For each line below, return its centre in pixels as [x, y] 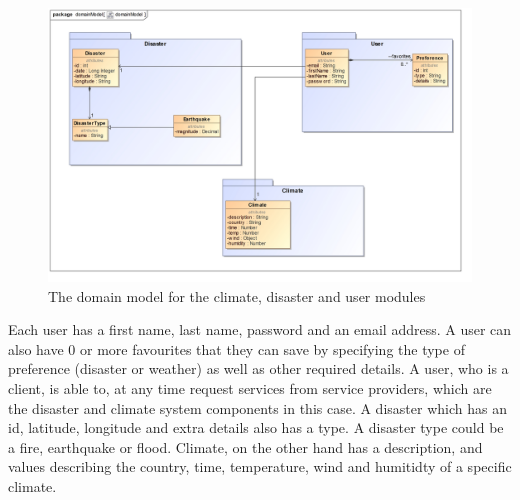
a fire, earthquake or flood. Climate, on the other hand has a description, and [245, 446]
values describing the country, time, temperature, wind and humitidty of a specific [260, 466]
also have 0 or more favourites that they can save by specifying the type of [236, 348]
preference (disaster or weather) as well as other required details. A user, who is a [258, 368]
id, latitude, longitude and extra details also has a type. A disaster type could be [256, 427]
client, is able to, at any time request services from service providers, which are [250, 388]
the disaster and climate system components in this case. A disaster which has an [257, 407]
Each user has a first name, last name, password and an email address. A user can [260, 329]
